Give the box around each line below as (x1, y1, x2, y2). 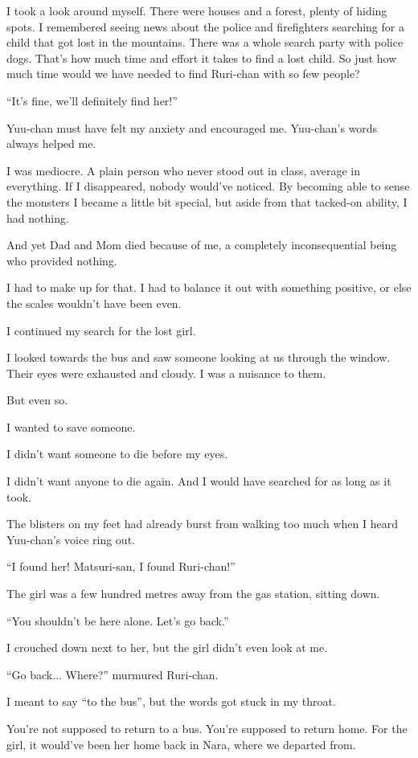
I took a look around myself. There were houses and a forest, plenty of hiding (6, 2, 387, 18)
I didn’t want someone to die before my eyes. (6, 445, 228, 462)
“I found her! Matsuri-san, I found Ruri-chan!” (6, 558, 236, 575)
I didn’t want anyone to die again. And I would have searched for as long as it (6, 473, 391, 490)
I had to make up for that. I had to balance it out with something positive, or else (6, 279, 412, 296)
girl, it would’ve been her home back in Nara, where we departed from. (6, 735, 356, 752)
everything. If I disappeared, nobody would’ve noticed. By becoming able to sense (6, 178, 410, 195)
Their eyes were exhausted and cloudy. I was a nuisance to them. (6, 364, 326, 381)
